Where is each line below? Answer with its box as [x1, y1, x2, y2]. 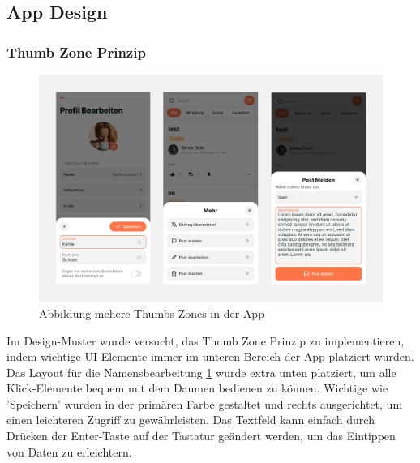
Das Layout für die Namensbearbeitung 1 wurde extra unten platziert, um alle [6, 363, 396, 380]
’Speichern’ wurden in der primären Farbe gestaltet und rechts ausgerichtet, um [6, 395, 403, 412]
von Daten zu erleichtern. [6, 443, 132, 460]
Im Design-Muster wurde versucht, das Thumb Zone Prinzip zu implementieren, [6, 332, 405, 349]
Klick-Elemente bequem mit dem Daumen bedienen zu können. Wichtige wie [6, 379, 388, 397]
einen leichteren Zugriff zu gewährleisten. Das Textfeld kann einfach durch [6, 411, 375, 428]
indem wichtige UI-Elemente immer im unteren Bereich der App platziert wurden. [6, 348, 414, 365]
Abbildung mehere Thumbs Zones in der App [39, 304, 264, 321]
